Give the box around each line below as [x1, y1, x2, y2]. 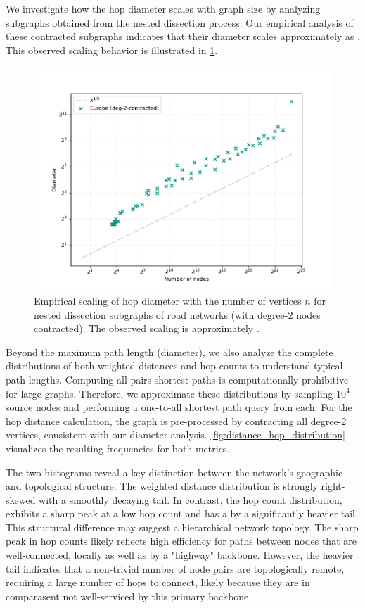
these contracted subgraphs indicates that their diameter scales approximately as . [6, 29, 360, 44]
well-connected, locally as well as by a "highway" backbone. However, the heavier [6, 547, 354, 562]
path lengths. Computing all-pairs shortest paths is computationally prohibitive [6, 372, 349, 386]
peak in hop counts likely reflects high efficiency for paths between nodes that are [6, 533, 357, 548]
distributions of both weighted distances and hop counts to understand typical [6, 358, 343, 373]
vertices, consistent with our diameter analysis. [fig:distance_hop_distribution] [6, 427, 345, 442]
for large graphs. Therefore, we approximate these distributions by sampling [6, 386, 333, 400]
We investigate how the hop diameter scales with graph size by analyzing [6, 1, 321, 15]
